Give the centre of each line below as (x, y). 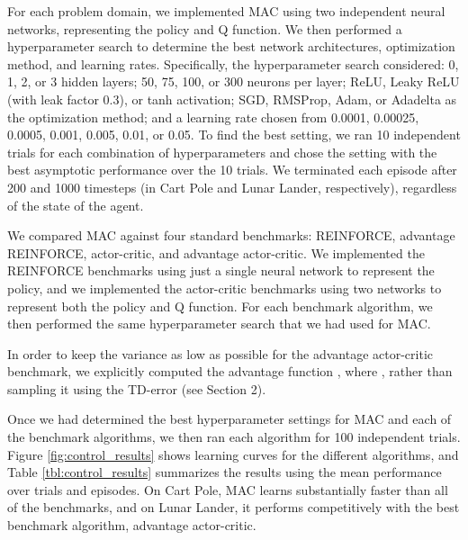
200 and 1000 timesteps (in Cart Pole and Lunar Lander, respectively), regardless (232, 187)
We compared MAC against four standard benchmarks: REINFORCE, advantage (231, 235)
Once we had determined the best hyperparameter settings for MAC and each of (229, 419)
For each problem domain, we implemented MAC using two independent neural (226, 11)
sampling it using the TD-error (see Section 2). (137, 388)
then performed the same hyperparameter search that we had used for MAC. (219, 324)
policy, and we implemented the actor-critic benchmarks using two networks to (225, 288)
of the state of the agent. (76, 205)
